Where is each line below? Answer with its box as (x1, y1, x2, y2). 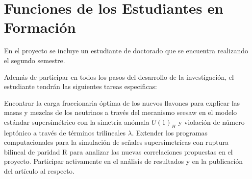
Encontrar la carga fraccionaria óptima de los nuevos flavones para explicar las (4, 97, 240, 108)
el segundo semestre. (4, 55, 65, 65)
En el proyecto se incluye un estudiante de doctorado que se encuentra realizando (4, 45, 248, 56)
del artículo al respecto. (4, 166, 75, 176)
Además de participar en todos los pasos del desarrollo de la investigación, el (4, 71, 234, 82)
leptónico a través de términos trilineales (4, 127, 126, 137)
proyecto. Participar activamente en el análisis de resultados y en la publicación (4, 156, 243, 166)
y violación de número (178, 116, 245, 127)
